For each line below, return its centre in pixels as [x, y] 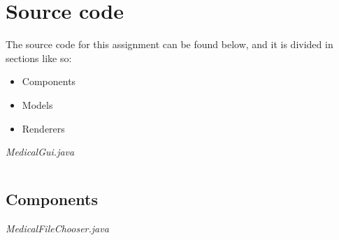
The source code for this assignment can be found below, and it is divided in [169, 44]
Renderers [43, 128]
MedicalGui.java [40, 152]
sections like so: [39, 58]
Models [37, 104]
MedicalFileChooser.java [57, 228]
